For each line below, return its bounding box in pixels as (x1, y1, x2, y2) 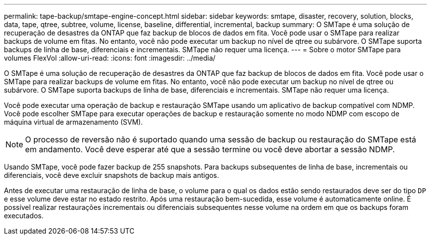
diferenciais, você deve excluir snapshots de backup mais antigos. (4, 171, 219, 179)
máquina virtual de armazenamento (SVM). (4, 118, 143, 126)
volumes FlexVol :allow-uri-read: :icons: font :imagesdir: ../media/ (4, 54, 215, 62)
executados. (4, 211, 44, 220)
